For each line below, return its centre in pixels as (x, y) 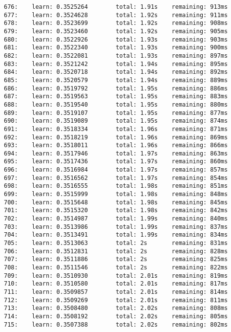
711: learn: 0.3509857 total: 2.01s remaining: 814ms (116, 292)
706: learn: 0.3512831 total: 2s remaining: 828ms (116, 251)
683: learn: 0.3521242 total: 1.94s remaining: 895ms (116, 64)
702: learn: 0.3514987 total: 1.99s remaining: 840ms (116, 219)
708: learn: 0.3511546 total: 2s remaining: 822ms (116, 267)
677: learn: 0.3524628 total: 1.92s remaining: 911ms (116, 15)
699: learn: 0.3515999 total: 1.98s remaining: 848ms (116, 194)
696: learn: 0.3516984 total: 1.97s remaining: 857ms (116, 170)
